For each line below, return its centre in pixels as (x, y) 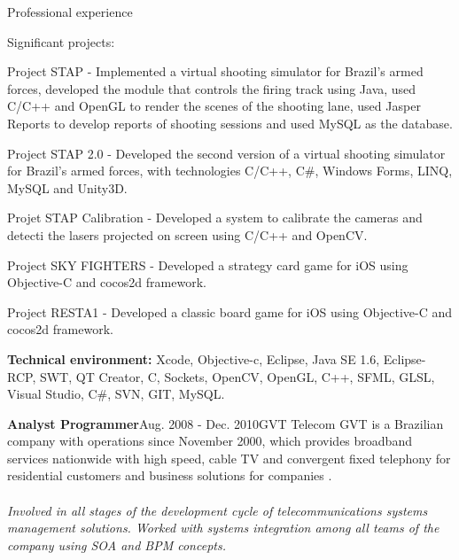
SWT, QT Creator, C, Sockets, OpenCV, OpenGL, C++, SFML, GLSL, (237, 376)
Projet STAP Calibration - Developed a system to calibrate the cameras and (215, 218)
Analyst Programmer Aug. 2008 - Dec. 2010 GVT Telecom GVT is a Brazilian (226, 423)
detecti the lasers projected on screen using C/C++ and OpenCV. (187, 234)
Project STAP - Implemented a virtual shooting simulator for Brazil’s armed (215, 71)
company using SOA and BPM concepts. (117, 544)
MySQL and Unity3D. (67, 187)
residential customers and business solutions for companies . (170, 475)
